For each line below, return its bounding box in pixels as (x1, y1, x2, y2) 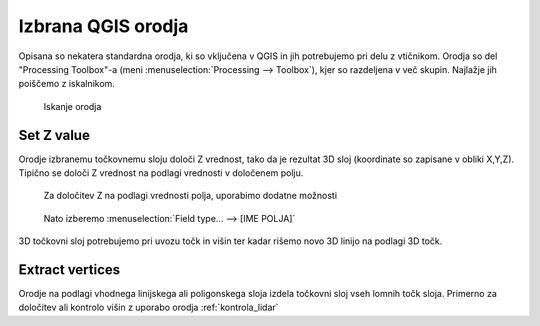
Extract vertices (18, 261, 121, 278)
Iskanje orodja (43, 100, 102, 112)
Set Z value (18, 126, 90, 144)
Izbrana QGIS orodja (18, 15, 189, 37)
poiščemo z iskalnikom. (18, 78, 115, 90)
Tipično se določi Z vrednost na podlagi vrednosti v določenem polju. (18, 167, 304, 179)
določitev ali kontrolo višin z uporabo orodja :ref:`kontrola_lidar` (18, 301, 279, 314)
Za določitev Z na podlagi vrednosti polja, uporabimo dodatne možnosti (43, 190, 338, 202)
